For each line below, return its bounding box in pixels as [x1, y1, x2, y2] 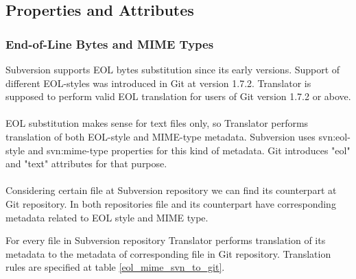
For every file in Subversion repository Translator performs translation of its [5, 233, 326, 247]
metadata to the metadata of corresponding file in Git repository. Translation [5, 246, 331, 260]
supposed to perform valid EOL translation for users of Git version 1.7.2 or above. [5, 89, 351, 104]
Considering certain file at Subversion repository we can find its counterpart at [5, 183, 337, 197]
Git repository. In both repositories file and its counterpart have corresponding [5, 196, 336, 210]
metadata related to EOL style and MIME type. [5, 210, 209, 224]
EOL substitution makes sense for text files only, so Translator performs [5, 116, 309, 130]
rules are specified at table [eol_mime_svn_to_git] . [5, 260, 225, 274]
